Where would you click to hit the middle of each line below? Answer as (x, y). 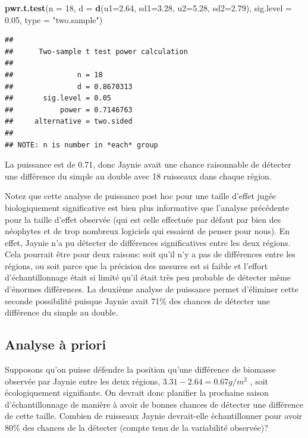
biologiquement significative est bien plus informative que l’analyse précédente (147, 207)
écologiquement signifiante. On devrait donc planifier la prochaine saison (137, 393)
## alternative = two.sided (69, 122)
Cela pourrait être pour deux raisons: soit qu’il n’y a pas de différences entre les (150, 254)
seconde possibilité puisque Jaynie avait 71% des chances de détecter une (137, 300)
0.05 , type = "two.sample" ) (54, 19)
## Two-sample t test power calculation (96, 51)
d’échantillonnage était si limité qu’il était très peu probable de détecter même (148, 277)
